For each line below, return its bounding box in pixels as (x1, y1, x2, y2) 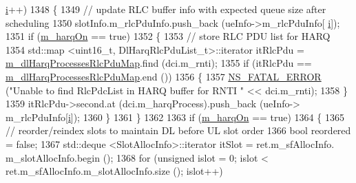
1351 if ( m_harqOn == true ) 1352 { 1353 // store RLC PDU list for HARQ (6, 29, 331, 43)
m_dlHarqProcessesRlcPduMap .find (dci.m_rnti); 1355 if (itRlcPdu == (6, 56, 312, 70)
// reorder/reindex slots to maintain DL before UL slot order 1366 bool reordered (6, 123, 351, 138)
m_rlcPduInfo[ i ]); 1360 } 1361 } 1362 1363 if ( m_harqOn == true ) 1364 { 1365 (6, 109, 344, 124)
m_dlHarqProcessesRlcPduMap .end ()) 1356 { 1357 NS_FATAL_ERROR (6, 69, 322, 83)
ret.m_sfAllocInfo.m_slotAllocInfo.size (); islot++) (6, 164, 223, 178)
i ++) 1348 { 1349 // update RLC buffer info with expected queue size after (6, 2, 326, 16)
